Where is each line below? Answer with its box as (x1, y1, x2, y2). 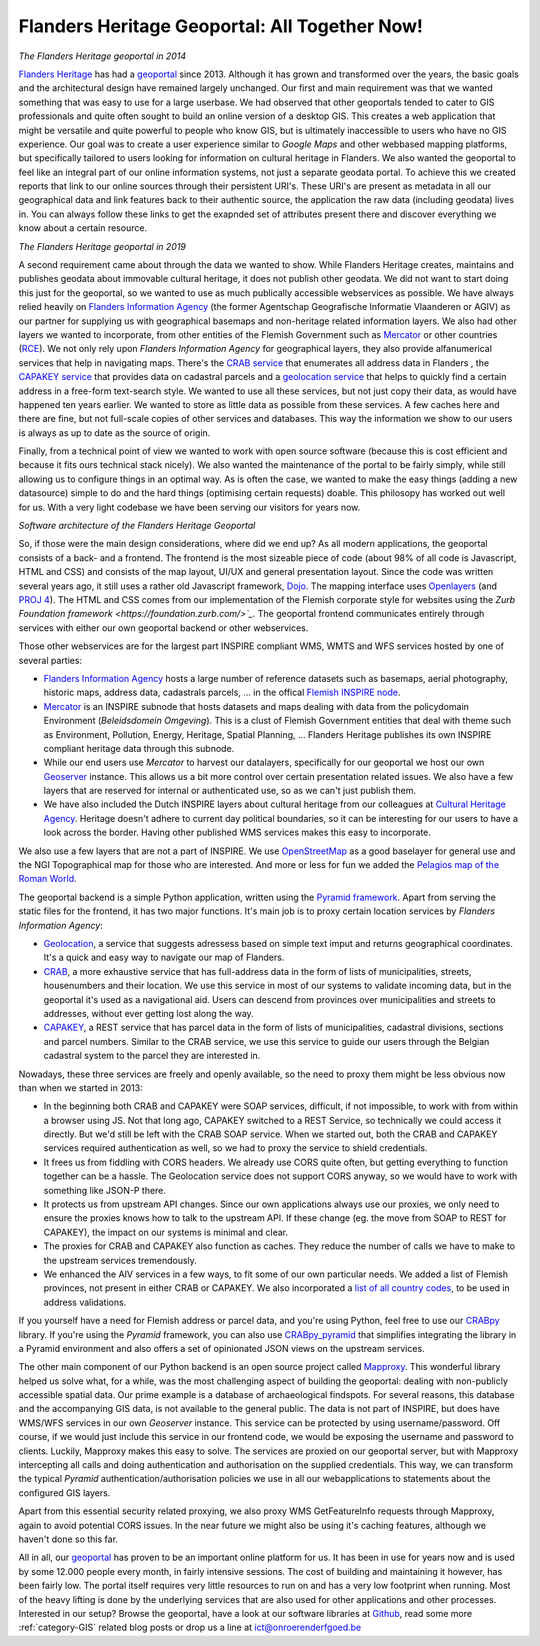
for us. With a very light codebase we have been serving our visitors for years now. (18, 501, 361, 513)
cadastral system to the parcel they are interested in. (43, 1050, 261, 1062)
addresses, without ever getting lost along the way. (43, 1007, 254, 1019)
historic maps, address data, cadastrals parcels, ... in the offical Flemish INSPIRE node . (43, 686, 401, 699)
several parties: (18, 654, 83, 666)
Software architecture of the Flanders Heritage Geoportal (18, 520, 256, 532)
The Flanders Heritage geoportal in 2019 (18, 240, 187, 252)
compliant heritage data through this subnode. (43, 742, 235, 754)
